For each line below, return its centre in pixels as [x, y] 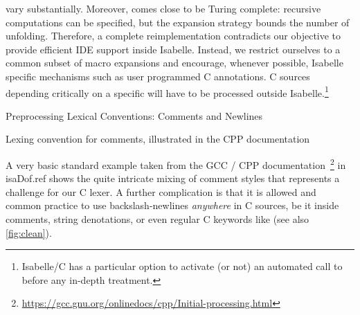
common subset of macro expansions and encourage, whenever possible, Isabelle [174, 63]
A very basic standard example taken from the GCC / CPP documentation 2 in [176, 164]
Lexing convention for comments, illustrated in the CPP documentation [158, 139]
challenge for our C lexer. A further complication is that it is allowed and [161, 191]
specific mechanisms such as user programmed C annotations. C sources [158, 76]
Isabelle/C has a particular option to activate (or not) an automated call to [182, 266]
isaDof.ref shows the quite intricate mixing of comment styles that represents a [173, 178]
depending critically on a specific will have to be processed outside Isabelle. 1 [167, 91]
